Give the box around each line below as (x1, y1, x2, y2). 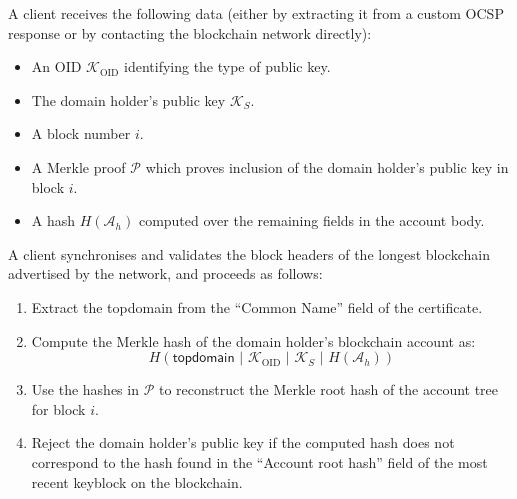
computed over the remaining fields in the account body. (138, 210, 485, 231)
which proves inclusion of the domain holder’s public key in (145, 156, 509, 177)
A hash (31, 210, 76, 231)
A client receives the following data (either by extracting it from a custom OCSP (8, 3, 504, 23)
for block (31, 398, 86, 419)
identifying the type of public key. (124, 56, 331, 77)
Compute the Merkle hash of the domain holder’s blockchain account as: (31, 330, 476, 351)
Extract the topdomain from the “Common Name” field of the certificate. (31, 296, 483, 317)
